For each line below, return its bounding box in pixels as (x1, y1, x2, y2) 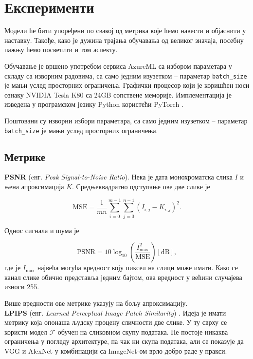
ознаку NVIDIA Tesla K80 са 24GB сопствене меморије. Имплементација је (4, 89, 232, 100)
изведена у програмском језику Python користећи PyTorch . (4, 99, 183, 109)
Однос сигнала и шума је (4, 225, 79, 235)
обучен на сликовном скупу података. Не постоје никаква (57, 326, 228, 337)
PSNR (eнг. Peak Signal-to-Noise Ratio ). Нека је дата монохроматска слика (4, 172, 233, 182)
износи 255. (4, 281, 39, 292)
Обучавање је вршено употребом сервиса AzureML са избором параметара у (4, 60, 232, 71)
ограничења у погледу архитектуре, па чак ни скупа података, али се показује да (4, 336, 244, 346)
